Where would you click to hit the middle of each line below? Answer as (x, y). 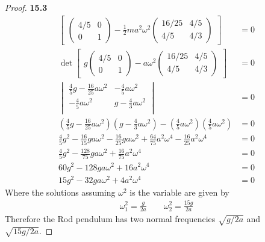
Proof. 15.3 (26, 7)
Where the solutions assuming (60, 192)
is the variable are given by (179, 192)
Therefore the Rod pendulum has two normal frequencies (110, 219)
